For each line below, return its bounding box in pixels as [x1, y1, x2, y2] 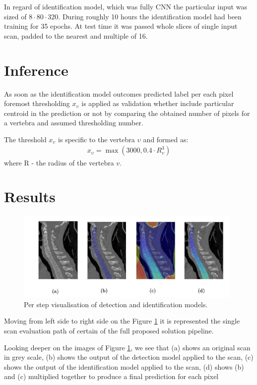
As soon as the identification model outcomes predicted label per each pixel [4, 88, 234, 99]
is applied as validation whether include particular [81, 98, 234, 109]
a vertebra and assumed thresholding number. [4, 117, 143, 128]
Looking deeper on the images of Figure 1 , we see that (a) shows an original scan [4, 342, 251, 352]
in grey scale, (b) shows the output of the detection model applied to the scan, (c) [4, 352, 254, 362]
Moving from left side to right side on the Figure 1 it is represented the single [4, 316, 240, 326]
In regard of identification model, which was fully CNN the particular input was [4, 1, 247, 11]
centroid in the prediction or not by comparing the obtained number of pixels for [4, 108, 250, 118]
